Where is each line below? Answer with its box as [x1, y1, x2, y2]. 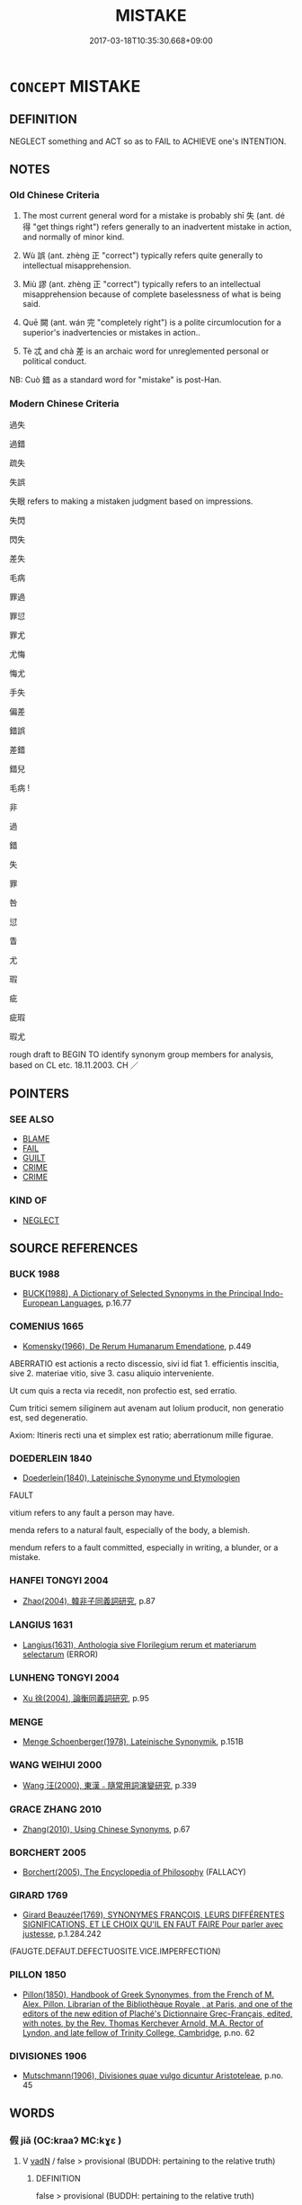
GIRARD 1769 [9, 1889, 68, 1901]
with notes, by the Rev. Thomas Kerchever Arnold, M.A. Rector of [22, 2017, 264, 2029]
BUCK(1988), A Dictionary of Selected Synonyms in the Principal [22, 1288, 262, 1299]
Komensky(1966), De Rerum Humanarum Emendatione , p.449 [22, 1340, 252, 1351]
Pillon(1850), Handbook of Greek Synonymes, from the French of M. [22, 1989, 275, 2000]
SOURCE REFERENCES [9, 1241, 138, 1256]
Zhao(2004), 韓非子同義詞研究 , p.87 [22, 1596, 155, 1607]
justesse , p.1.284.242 [22, 1929, 102, 1940]
